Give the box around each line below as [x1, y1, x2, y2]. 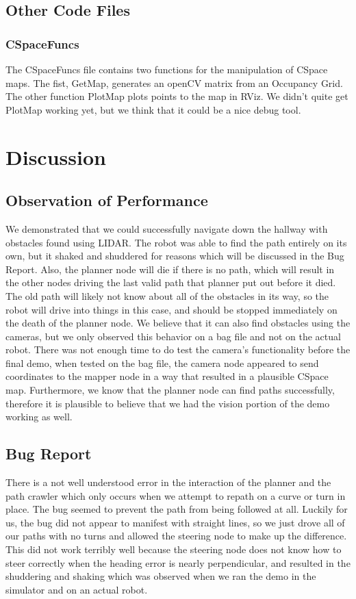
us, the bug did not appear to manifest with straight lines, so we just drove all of [5, 515, 345, 529]
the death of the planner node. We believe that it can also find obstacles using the [5, 316, 351, 330]
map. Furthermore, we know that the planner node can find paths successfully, [5, 383, 335, 397]
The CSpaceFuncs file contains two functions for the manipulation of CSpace [5, 62, 328, 76]
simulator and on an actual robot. [5, 582, 148, 596]
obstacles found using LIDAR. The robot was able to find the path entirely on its [5, 235, 347, 249]
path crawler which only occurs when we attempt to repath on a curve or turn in [5, 488, 346, 502]
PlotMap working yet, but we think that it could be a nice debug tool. [5, 102, 301, 116]
